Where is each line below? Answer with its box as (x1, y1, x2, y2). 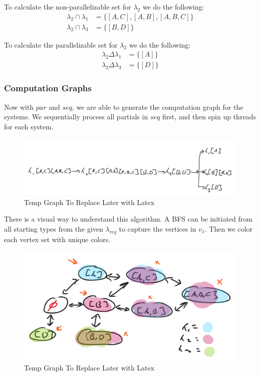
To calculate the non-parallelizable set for (4, 2, 131, 12)
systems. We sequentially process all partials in (4, 111, 148, 122)
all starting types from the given (4, 223, 103, 234)
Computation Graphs (4, 82, 92, 94)
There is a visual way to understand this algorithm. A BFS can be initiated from (4, 214, 252, 224)
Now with (4, 101, 34, 112)
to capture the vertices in (119, 223, 196, 234)
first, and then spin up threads (162, 111, 256, 122)
